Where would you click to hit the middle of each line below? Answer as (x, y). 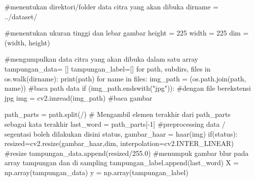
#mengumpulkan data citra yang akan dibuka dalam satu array (101, 59)
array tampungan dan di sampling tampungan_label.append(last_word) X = (122, 163)
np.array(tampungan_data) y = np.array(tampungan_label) (96, 172)
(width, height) (27, 42)
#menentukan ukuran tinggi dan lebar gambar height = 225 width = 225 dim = (127, 33)
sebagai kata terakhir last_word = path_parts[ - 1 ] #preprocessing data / (115, 124)
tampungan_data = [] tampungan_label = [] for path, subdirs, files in (108, 68)
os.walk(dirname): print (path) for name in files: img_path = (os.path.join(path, (125, 78)
